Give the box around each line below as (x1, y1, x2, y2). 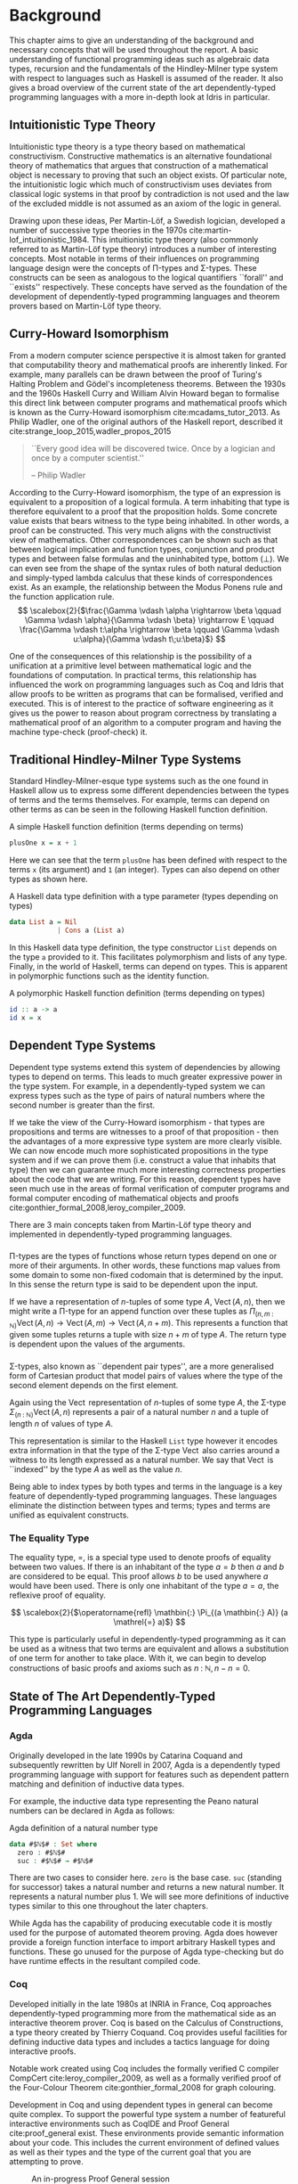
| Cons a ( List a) (56, 926, 125, 936)
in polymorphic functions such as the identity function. (9, 970, 210, 981)
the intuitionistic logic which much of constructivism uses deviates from (9, 179, 273, 190)
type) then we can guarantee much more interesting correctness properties (9, 1164, 286, 1174)
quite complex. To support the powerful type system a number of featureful (9, 2108, 286, 2119)
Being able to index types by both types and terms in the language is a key (9, 1481, 283, 1492)
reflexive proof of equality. (9, 1590, 107, 1600)
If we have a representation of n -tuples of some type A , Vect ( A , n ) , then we (9, 1296, 286, 1307)
